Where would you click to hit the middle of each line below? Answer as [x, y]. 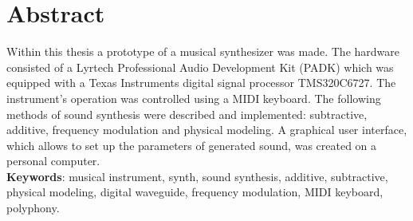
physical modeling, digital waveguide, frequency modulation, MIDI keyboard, [195, 192]
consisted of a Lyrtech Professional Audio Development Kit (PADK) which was [200, 67]
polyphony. [33, 208]
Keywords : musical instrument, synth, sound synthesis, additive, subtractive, [197, 176]
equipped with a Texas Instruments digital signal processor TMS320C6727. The [201, 83]
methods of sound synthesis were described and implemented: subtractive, [187, 114]
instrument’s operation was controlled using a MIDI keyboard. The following [194, 98]
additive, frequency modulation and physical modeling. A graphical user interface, [207, 130]
